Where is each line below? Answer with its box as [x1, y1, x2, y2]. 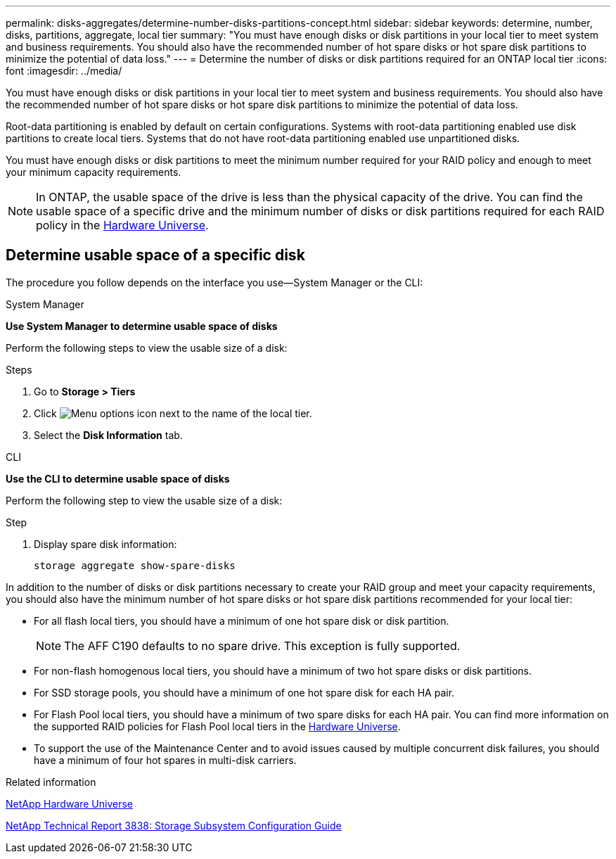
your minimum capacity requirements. [6, 166, 181, 178]
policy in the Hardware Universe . [36, 218, 209, 232]
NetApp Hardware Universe [6, 797, 134, 810]
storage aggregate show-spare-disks [34, 559, 236, 571]
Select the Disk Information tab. [34, 428, 183, 441]
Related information [6, 775, 96, 788]
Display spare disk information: [34, 537, 177, 550]
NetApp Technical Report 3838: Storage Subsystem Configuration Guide [6, 819, 342, 832]
